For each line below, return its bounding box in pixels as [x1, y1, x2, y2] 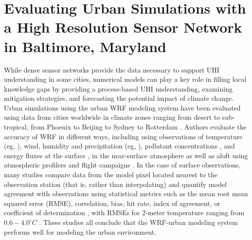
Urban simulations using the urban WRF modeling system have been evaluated [4, 102, 241, 112]
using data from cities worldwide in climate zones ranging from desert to [4, 112, 220, 122]
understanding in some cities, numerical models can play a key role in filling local [4, 74, 247, 84]
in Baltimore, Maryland [4, 36, 166, 56]
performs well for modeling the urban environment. [4, 226, 156, 237]
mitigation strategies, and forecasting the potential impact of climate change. [4, 93, 234, 103]
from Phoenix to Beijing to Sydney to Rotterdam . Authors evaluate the [31, 122, 247, 132]
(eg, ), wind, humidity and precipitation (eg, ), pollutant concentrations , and [4, 141, 235, 151]
